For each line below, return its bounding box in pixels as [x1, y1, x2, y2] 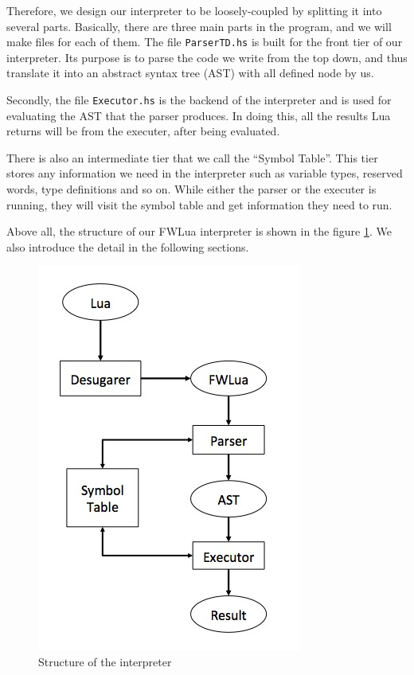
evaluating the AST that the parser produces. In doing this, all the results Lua [6, 107, 391, 123]
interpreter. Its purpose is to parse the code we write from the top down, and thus [6, 49, 408, 65]
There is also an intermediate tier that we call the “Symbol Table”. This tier [6, 149, 378, 166]
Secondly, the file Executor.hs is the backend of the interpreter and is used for [6, 92, 392, 108]
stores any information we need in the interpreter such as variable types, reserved [6, 165, 403, 181]
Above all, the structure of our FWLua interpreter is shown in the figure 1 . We [6, 223, 392, 240]
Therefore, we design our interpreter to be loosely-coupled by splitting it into [6, 2, 382, 18]
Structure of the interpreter [38, 654, 172, 670]
